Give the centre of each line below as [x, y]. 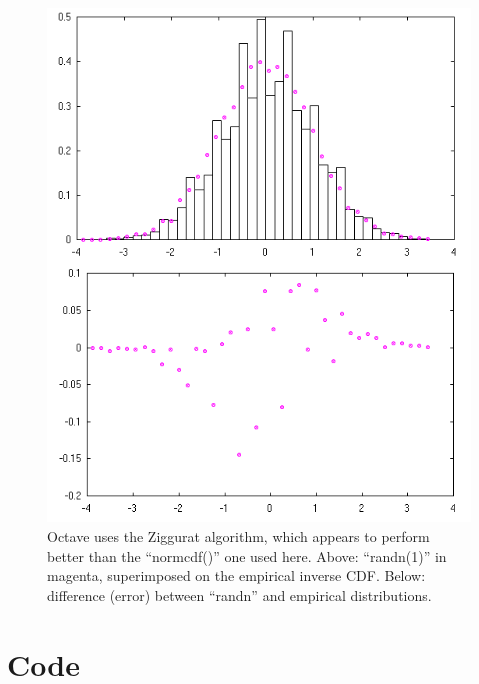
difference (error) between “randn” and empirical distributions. [239, 594]
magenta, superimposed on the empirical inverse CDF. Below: [236, 575]
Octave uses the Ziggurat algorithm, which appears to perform [238, 536]
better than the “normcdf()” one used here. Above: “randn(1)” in [247, 555]
